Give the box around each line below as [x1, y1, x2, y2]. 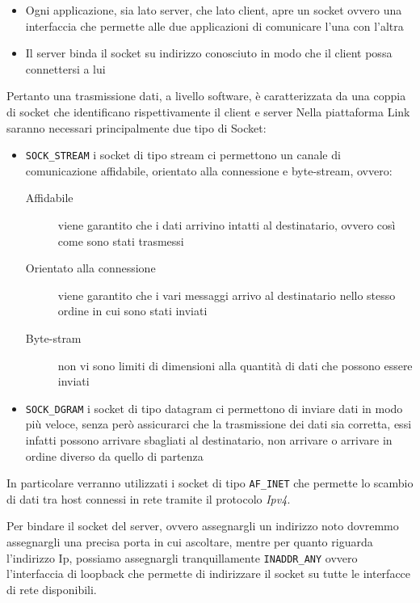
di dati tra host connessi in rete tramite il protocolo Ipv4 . [6, 490, 291, 507]
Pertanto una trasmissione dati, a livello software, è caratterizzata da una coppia [6, 87, 406, 104]
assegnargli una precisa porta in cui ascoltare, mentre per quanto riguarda [6, 533, 373, 550]
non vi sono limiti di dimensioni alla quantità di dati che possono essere [57, 356, 413, 373]
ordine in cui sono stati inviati [57, 302, 208, 319]
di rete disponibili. [6, 580, 97, 597]
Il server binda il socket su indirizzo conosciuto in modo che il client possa [25, 44, 393, 61]
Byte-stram [25, 329, 82, 346]
